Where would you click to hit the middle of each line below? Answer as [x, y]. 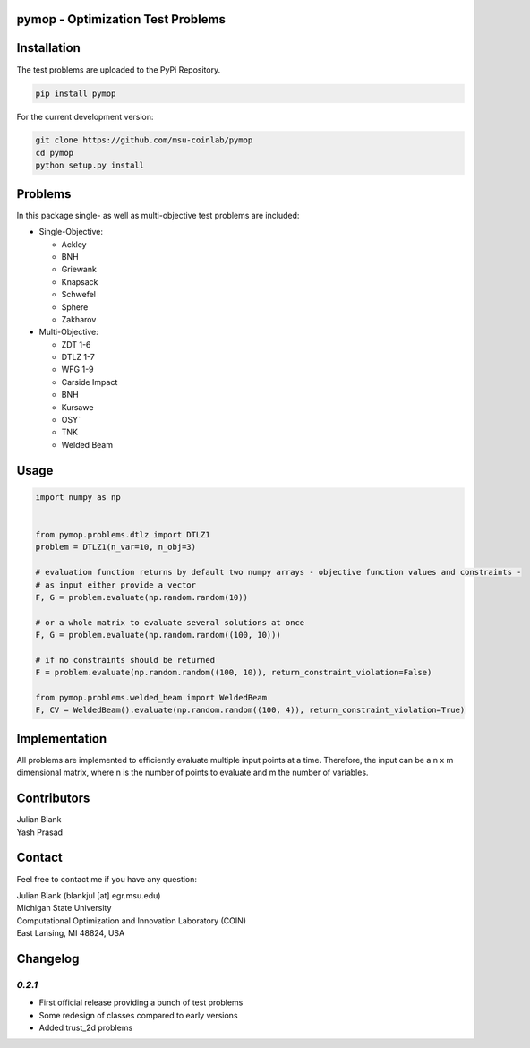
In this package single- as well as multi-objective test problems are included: [158, 215]
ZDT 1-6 [76, 344]
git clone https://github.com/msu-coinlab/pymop [144, 140]
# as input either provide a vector [116, 585]
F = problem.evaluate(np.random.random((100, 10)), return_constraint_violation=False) [234, 673]
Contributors [53, 799]
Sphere [75, 307]
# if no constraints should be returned [125, 660]
